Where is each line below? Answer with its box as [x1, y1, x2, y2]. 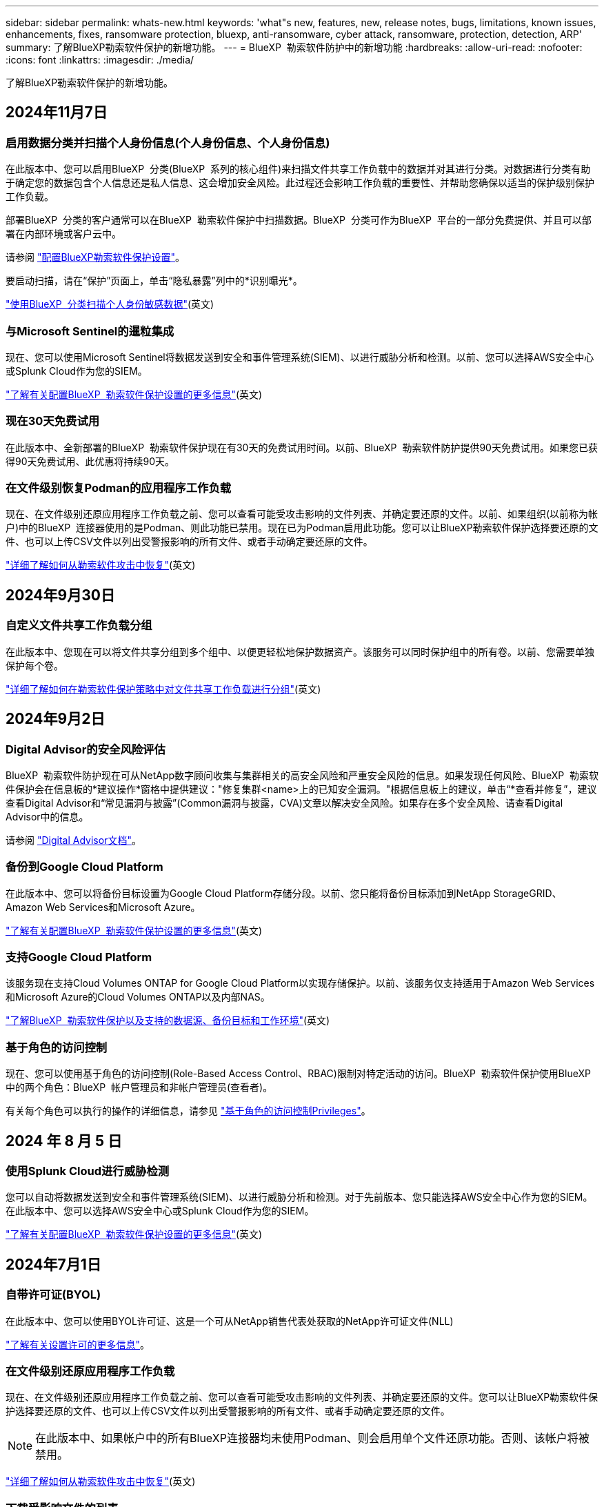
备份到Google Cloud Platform [6, 860, 163, 874]
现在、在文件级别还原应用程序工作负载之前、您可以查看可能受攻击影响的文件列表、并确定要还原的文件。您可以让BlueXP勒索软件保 [6, 1391, 598, 1403]
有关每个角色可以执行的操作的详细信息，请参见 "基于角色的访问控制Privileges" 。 [6, 1105, 371, 1117]
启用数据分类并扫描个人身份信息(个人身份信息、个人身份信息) [6, 135, 330, 150]
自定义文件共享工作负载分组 [6, 618, 152, 633]
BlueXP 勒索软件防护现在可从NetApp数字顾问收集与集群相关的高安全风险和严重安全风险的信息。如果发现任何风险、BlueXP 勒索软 [6, 769, 599, 781]
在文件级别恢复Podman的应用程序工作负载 [6, 481, 232, 495]
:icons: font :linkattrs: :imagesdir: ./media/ [6, 54, 194, 66]
